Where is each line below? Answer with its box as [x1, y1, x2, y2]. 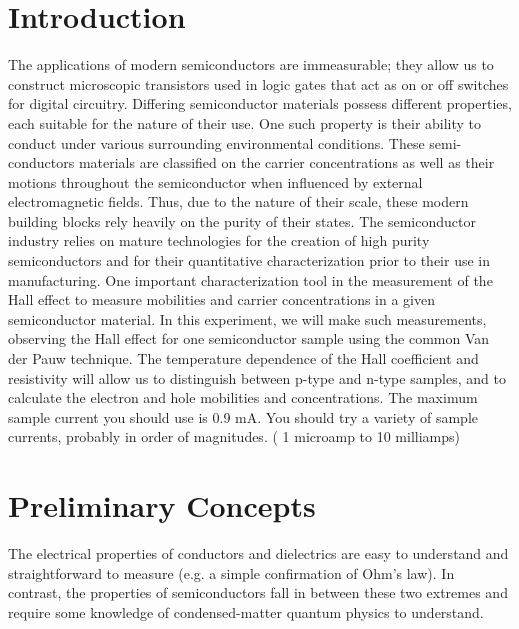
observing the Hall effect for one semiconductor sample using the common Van [8, 328, 490, 349]
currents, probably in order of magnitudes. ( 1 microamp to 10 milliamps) [8, 426, 460, 447]
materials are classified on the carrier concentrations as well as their [78, 152, 495, 173]
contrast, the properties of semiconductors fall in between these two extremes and [8, 582, 508, 603]
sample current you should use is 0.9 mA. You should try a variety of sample [8, 406, 478, 427]
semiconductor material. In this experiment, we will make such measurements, [8, 308, 487, 329]
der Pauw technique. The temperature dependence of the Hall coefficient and [8, 348, 479, 369]
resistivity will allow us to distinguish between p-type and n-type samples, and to [8, 367, 506, 388]
